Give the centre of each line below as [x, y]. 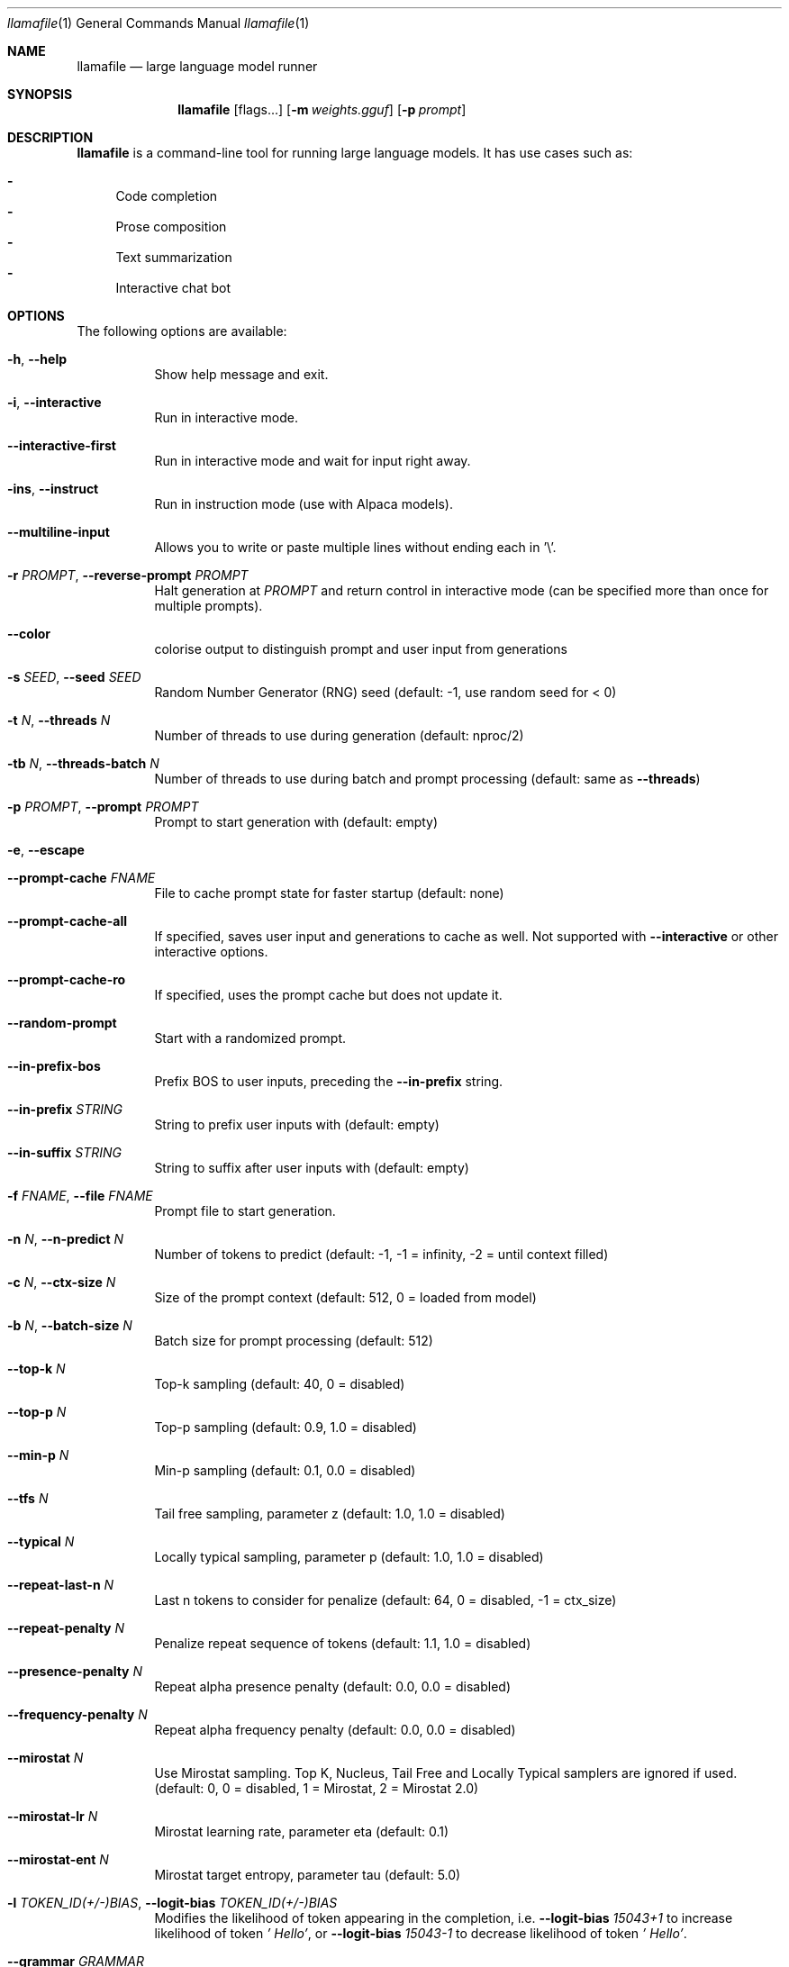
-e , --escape [46, 850]
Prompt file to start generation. [245, 1211]
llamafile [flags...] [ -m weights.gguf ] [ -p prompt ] [322, 109]
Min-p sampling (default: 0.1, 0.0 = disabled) [285, 1470]
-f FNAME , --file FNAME [80, 1196]
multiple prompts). [209, 606]
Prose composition [171, 227]
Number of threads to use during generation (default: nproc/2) [339, 735]
